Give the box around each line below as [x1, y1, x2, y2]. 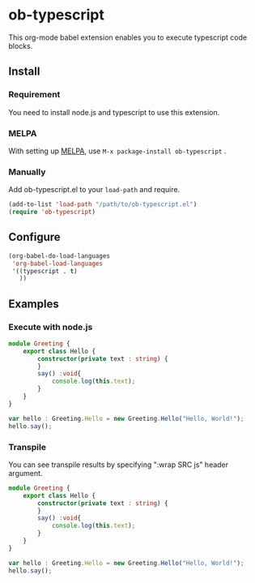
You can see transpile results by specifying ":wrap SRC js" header [8, 460, 229, 469]
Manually [8, 166, 46, 178]
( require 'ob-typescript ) [8, 208, 96, 216]
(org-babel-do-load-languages [8, 251, 111, 260]
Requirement [8, 89, 61, 101]
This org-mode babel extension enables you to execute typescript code [8, 32, 248, 42]
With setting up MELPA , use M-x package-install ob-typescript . [8, 146, 227, 156]
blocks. [8, 41, 33, 50]
